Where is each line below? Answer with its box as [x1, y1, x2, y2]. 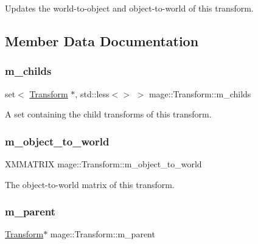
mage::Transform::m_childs [148, 87, 251, 100]
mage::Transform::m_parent [50, 228, 155, 240]
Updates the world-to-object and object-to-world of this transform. [5, 2, 254, 14]
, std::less [75, 87, 110, 100]
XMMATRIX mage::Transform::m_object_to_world [5, 158, 202, 170]
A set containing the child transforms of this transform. [5, 108, 212, 120]
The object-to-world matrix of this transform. [5, 178, 175, 190]
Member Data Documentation [5, 31, 199, 50]
